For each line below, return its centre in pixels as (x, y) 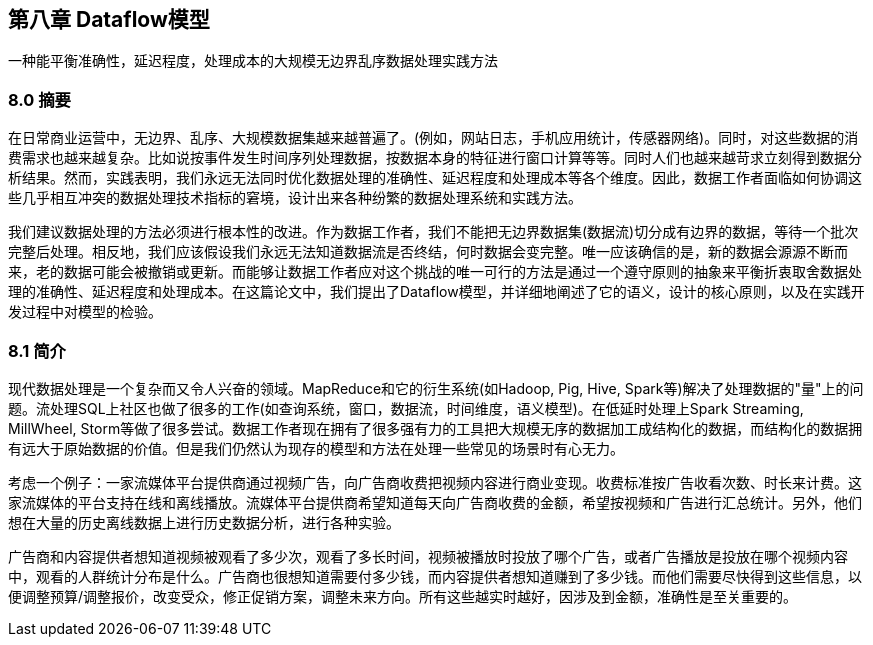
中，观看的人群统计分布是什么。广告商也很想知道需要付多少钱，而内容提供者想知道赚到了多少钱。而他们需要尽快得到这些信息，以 (435, 576)
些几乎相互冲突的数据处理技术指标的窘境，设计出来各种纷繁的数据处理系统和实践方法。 (295, 198)
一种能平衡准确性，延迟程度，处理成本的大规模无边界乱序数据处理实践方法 (253, 61)
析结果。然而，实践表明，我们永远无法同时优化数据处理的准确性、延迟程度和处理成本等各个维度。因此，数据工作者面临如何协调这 (435, 178)
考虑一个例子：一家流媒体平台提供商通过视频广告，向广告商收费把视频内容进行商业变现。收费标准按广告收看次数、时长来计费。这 (435, 482)
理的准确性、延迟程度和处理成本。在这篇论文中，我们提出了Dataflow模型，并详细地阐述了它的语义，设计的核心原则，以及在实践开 (436, 292)
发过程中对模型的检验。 (85, 312)
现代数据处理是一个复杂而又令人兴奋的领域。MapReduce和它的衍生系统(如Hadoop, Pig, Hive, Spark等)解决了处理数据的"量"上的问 (436, 388)
